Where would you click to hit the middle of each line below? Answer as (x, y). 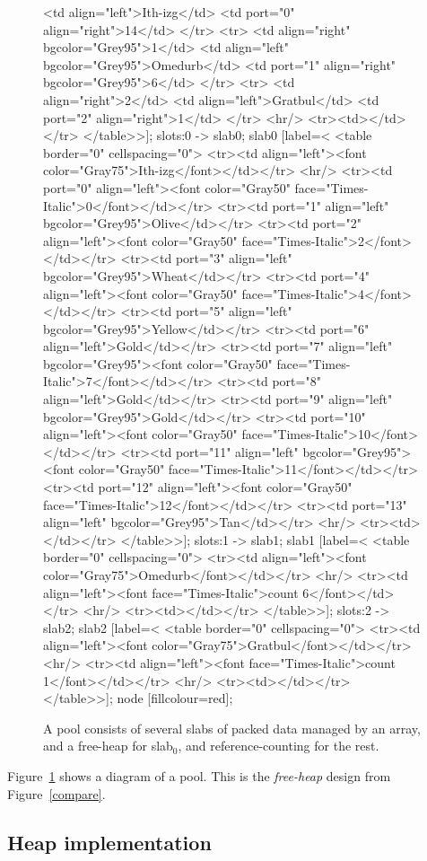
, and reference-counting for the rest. (279, 746)
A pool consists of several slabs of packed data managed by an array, (232, 728)
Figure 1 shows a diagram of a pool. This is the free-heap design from (199, 775)
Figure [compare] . (57, 793)
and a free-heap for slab (108, 746)
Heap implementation (109, 842)
